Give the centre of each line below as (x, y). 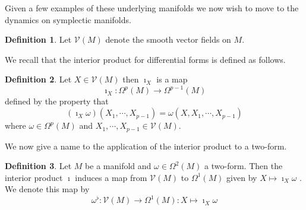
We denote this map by (47, 189)
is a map (172, 79)
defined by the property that (57, 101)
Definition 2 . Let (38, 79)
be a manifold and (118, 166)
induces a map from (111, 177)
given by (242, 177)
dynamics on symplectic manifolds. (68, 19)
